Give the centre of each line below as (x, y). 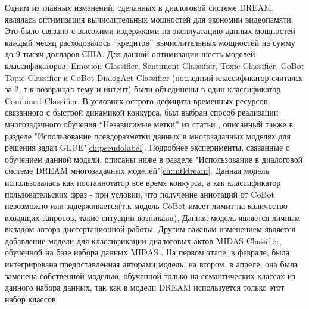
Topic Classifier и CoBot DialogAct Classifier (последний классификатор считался (154, 77)
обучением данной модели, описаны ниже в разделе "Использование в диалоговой (154, 159)
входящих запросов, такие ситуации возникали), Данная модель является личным (153, 217)
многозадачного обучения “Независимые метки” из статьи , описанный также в (149, 124)
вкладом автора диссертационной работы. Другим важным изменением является (150, 229)
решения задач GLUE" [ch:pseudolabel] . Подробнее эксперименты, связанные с (147, 147)
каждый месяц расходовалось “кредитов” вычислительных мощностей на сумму (150, 42)
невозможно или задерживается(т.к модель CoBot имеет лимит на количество (146, 206)
